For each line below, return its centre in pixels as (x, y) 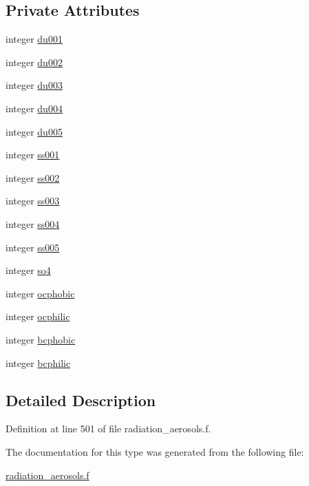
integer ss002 (33, 177)
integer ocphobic (40, 293)
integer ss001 (33, 155)
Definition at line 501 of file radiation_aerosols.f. (108, 429)
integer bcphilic (38, 362)
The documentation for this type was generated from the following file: (155, 451)
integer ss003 (33, 201)
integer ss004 (33, 223)
